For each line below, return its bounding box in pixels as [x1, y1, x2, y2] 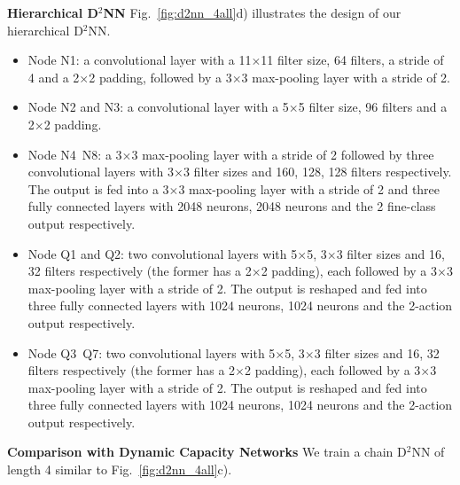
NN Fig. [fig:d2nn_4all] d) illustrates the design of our [103, 4, 402, 21]
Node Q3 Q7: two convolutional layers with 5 [27, 343, 276, 362]
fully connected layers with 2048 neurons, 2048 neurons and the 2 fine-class [27, 197, 436, 215]
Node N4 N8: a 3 [27, 145, 122, 163]
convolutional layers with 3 [27, 162, 175, 181]
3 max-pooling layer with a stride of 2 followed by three [131, 145, 434, 163]
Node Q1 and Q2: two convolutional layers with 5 [27, 244, 298, 262]
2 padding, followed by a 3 [89, 67, 232, 86]
